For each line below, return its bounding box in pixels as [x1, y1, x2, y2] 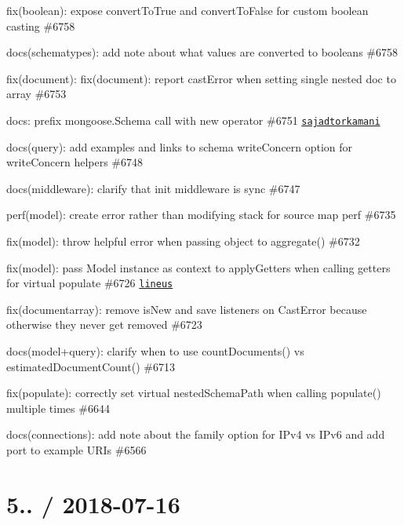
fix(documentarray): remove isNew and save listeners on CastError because [6, 301, 367, 317]
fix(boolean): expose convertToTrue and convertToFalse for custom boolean [6, 2, 369, 18]
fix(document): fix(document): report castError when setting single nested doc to [6, 70, 396, 86]
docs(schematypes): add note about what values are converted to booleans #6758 [6, 44, 398, 60]
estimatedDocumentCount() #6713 [6, 358, 175, 374]
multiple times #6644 [6, 399, 110, 416]
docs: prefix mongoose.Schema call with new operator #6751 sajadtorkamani [6, 111, 380, 128]
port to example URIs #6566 [6, 442, 147, 458]
